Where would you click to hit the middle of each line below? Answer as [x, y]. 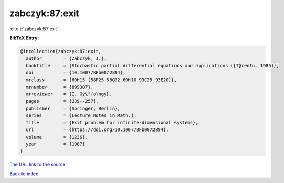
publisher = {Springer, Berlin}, [73, 109]
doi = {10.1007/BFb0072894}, [76, 73]
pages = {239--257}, [62, 101]
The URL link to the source [38, 164]
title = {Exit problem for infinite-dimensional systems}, [112, 123]
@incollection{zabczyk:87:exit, [61, 51]
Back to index [24, 174]
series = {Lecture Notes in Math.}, [81, 115]
